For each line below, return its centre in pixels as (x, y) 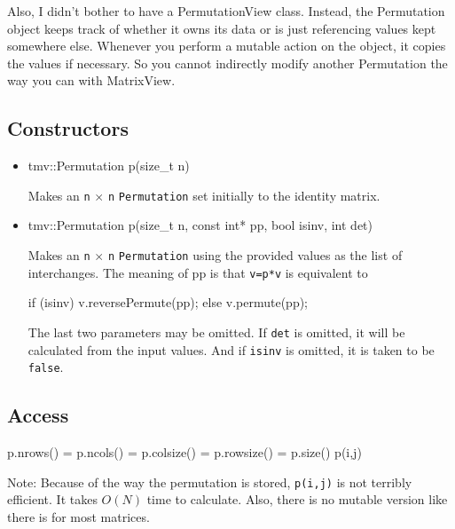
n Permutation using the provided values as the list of (255, 255)
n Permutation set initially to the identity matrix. (244, 195)
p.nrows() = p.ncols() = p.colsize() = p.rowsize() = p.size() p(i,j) (184, 452)
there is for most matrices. (78, 516)
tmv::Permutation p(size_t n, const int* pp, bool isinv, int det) (200, 225)
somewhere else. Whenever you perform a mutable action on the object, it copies (227, 46)
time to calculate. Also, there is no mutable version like (297, 499)
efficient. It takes (52, 499)
